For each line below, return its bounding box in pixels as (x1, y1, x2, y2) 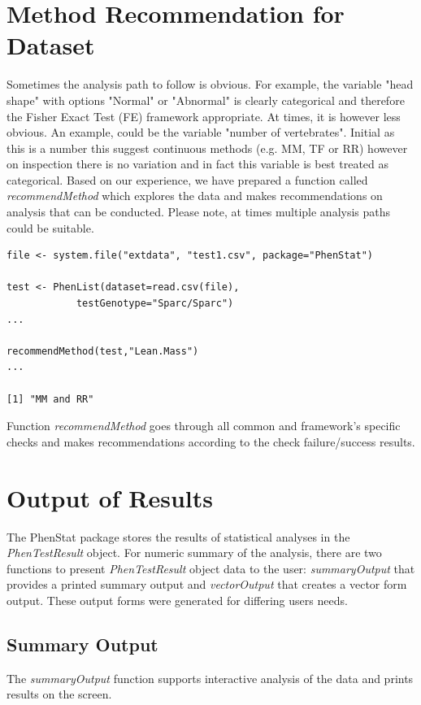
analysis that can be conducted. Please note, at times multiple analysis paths (7, 203, 391, 220)
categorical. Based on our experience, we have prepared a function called (7, 171, 368, 188)
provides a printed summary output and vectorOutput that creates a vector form (7, 576, 407, 593)
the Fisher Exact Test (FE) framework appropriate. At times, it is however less (7, 107, 401, 124)
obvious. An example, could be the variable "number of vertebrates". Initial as (7, 124, 395, 141)
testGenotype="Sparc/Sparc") (76, 298, 234, 310)
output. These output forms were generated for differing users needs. (7, 591, 348, 608)
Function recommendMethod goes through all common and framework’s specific (7, 417, 401, 434)
